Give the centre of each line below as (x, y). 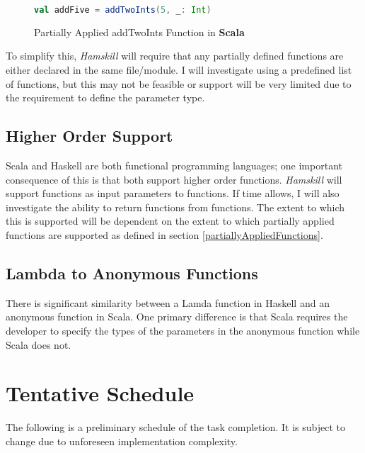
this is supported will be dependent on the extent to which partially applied (170, 221)
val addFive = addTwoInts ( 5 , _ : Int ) (123, 10)
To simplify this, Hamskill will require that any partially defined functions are (175, 56)
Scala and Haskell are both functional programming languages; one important (174, 166)
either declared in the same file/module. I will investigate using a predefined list (179, 70)
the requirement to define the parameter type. (105, 97)
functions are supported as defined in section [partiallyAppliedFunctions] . (164, 235)
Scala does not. (39, 344)
